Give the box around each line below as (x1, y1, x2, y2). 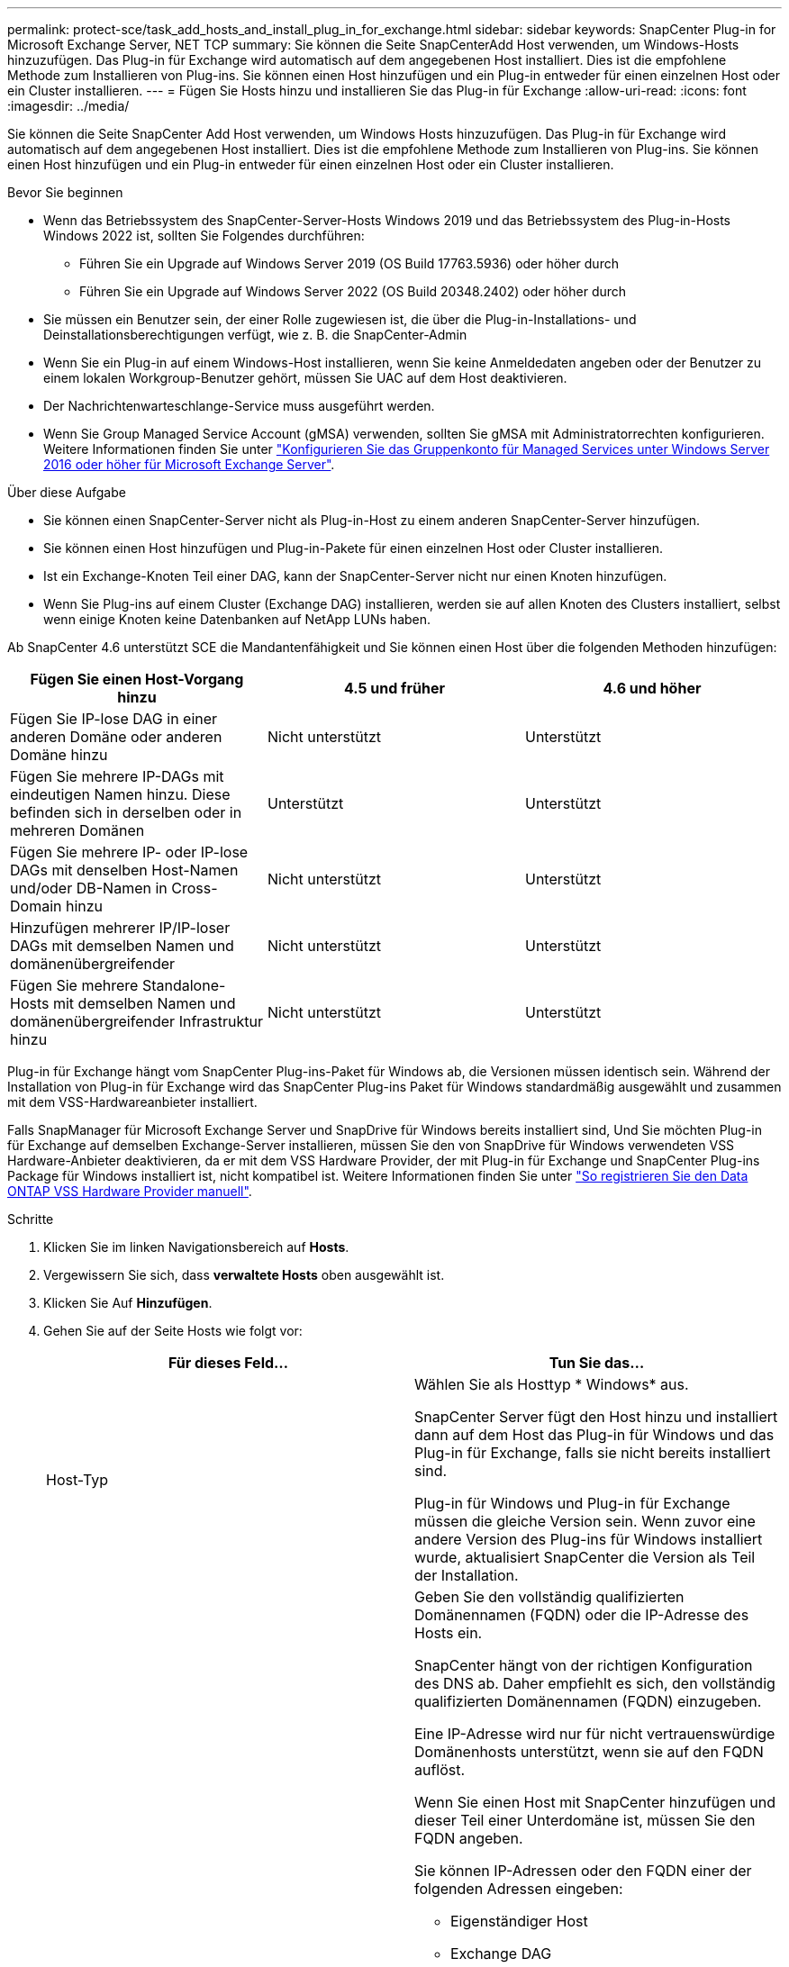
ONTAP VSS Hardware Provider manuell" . (7, 1183, 252, 1199)
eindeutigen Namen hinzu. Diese (10, 785, 231, 803)
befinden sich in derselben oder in (10, 803, 242, 821)
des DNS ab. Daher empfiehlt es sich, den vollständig (414, 1674, 775, 1692)
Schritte (7, 1211, 54, 1227)
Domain (10, 897, 62, 915)
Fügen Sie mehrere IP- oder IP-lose (10, 843, 249, 861)
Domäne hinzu (10, 746, 108, 764)
